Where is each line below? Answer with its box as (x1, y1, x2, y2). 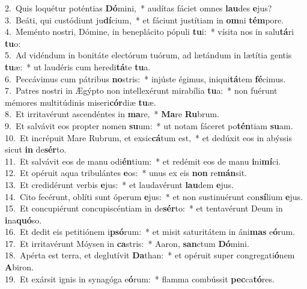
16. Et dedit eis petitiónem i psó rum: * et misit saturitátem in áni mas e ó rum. (5, 225, 296, 238)
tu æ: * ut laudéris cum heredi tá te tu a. (5, 60, 151, 73)
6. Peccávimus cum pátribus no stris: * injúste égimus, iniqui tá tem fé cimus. (5, 72, 286, 85)
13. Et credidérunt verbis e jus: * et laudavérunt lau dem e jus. (5, 178, 234, 190)
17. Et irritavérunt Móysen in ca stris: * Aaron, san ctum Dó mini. (5, 237, 249, 249)
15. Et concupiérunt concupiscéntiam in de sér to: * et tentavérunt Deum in (5, 202, 283, 214)
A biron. (5, 261, 34, 273)
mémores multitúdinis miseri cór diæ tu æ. (5, 96, 156, 108)
